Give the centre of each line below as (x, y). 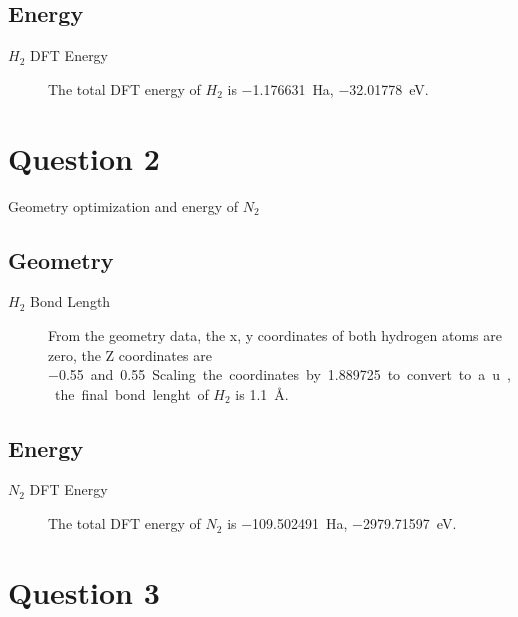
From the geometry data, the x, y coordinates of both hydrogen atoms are (275, 334)
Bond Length (70, 301)
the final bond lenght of (131, 393)
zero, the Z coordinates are (130, 354)
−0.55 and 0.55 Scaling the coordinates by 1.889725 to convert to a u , (279, 374)
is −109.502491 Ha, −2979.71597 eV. (342, 523)
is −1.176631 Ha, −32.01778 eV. (328, 88)
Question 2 (84, 157)
